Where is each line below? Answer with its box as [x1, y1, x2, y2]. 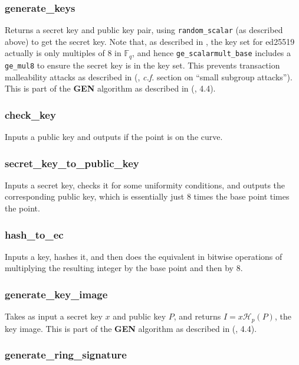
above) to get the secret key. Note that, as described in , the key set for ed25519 [5, 35, 295, 47]
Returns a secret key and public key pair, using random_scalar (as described [5, 24, 283, 36]
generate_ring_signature [5, 347, 127, 362]
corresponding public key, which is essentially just [5, 190, 185, 203]
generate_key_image [5, 286, 108, 301]
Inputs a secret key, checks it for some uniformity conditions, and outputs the [5, 178, 285, 191]
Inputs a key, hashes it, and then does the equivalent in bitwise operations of [5, 250, 282, 262]
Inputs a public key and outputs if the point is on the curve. [5, 130, 223, 142]
